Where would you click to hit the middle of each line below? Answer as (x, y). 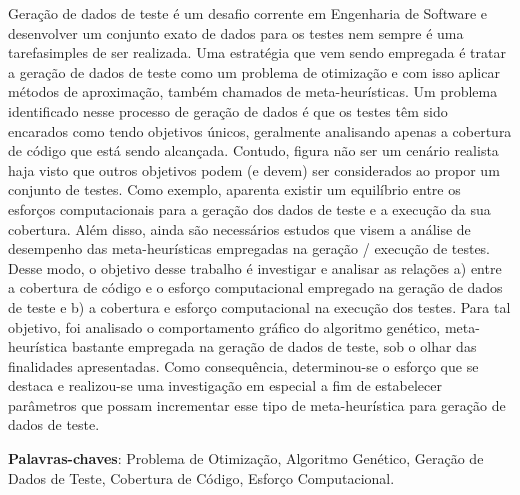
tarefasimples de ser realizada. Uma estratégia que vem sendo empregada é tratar (257, 52)
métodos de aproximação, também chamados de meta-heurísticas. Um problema (253, 91)
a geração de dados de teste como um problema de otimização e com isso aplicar (254, 71)
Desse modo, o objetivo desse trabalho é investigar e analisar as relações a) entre (255, 267)
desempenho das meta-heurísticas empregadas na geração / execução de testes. (249, 248)
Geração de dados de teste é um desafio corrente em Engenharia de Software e (247, 13)
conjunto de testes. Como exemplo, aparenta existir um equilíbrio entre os (234, 189)
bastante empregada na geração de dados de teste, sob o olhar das (274, 346)
